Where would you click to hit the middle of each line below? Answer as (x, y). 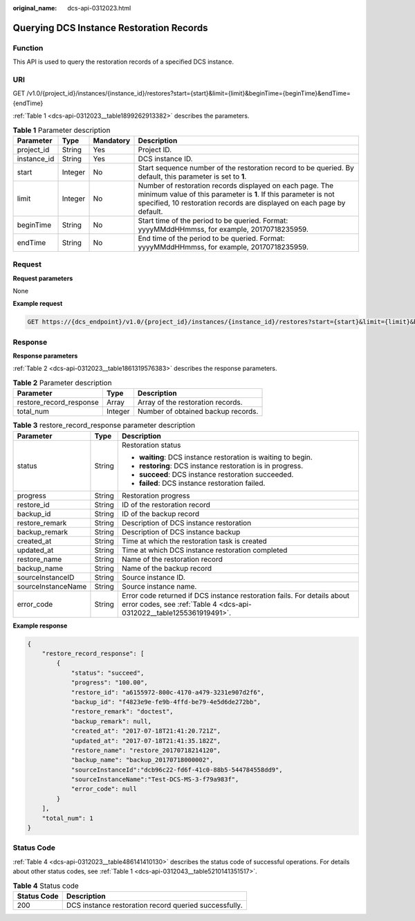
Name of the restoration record (172, 559)
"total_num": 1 (67, 818)
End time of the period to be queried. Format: (211, 238)
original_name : (35, 8)
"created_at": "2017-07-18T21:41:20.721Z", (146, 731)
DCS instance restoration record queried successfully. (154, 905)
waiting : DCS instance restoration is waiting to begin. (226, 457)
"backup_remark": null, (111, 721)
